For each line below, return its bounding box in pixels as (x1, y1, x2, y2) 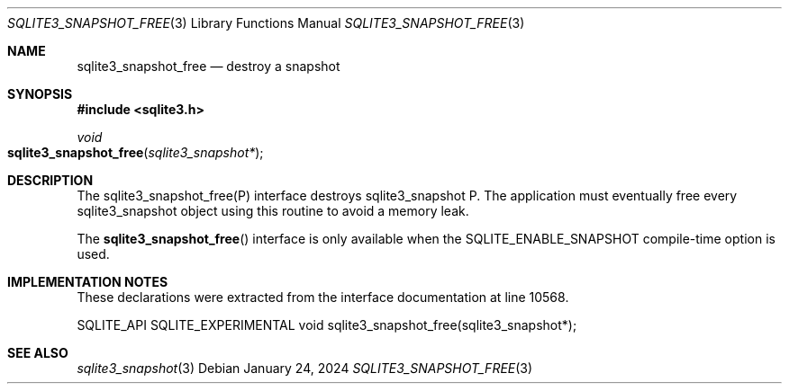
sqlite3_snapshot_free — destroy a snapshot (77, 58, 340, 74)
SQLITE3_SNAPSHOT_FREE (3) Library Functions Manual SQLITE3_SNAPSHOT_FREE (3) (7, 15, 525, 31)
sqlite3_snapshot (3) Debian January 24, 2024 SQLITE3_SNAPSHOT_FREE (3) (77, 360, 533, 376)
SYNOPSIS (7, 86, 73, 102)
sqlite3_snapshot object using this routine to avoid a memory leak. (77, 203, 469, 218)
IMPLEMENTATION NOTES (7, 274, 168, 289)
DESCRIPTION (7, 173, 94, 188)
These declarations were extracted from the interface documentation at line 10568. (77, 289, 569, 305)
